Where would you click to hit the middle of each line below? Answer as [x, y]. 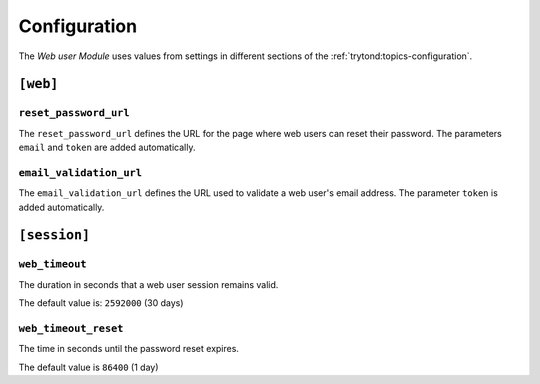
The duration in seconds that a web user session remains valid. [148, 284]
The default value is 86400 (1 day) [88, 367]
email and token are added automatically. [107, 147]
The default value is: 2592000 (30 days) [101, 303]
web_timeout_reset [71, 328]
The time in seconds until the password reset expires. [129, 349]
